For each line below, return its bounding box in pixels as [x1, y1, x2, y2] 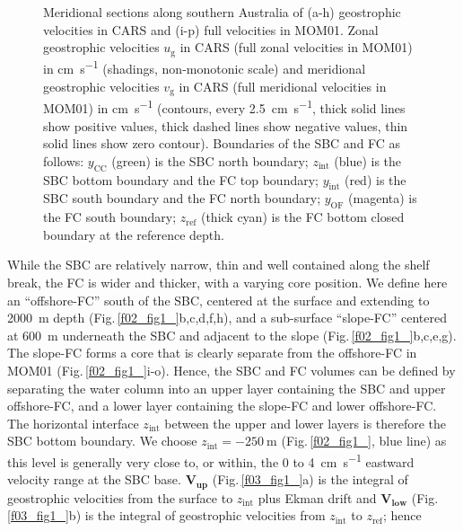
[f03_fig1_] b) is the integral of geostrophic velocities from [7, 506, 326, 525]
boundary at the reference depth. [43, 225, 224, 243]
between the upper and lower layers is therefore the [164, 413, 447, 432]
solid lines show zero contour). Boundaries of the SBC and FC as [43, 134, 401, 153]
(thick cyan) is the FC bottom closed [200, 208, 405, 226]
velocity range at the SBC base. [7, 470, 181, 489]
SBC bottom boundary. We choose [7, 431, 197, 450]
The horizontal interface [7, 413, 139, 432]
